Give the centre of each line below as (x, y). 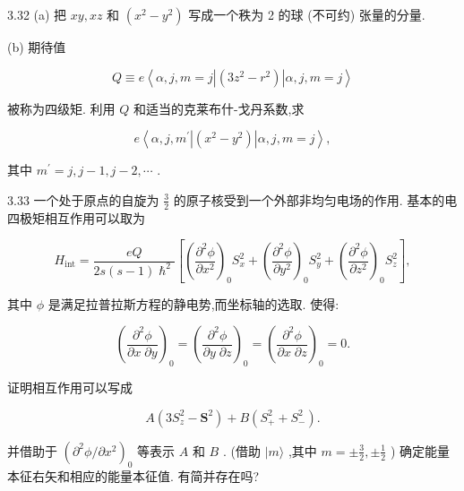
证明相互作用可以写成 (70, 388)
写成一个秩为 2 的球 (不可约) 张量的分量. (307, 14)
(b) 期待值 (37, 47)
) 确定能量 (420, 450)
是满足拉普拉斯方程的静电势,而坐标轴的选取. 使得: (193, 303)
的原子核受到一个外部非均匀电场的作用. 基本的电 (315, 199)
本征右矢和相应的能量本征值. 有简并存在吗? (133, 475)
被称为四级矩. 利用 (61, 108)
